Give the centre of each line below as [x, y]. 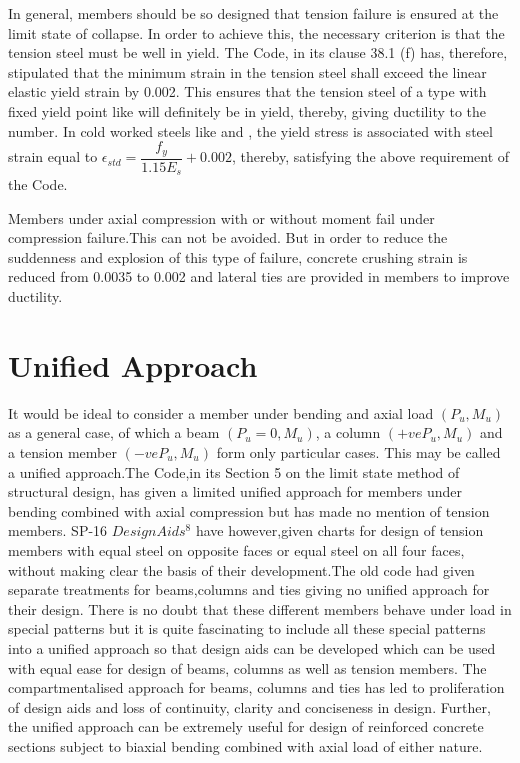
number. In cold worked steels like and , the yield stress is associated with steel [250, 130]
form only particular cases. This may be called [358, 451]
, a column [348, 432]
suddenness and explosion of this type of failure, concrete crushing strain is [238, 256]
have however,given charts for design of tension [339, 530]
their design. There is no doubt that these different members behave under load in [260, 608]
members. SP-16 [58, 530]
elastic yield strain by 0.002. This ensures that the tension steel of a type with [247, 91]
